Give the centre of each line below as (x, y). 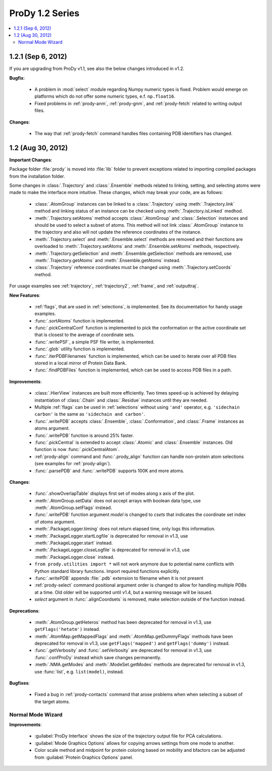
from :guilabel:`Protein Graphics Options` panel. (84, 757)
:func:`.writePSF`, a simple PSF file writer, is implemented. (94, 342)
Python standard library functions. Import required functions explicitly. (107, 571)
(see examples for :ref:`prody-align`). (73, 464)
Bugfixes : (20, 683)
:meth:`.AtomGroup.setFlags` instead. (73, 508)
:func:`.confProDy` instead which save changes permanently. (98, 657)
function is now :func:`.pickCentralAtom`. (77, 449)
